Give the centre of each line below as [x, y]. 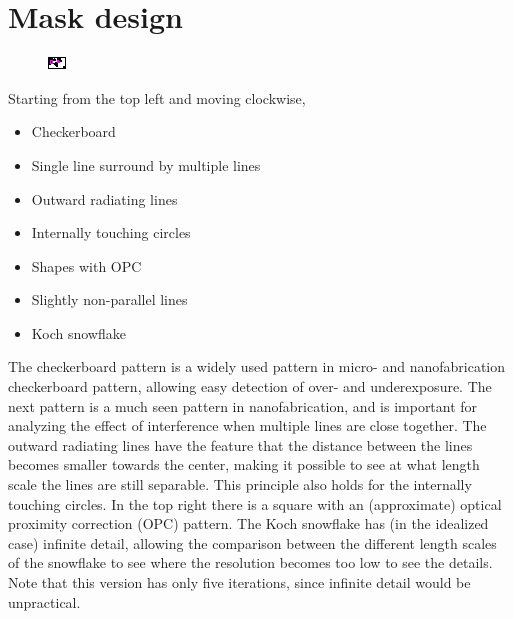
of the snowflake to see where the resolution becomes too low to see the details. [250, 562]
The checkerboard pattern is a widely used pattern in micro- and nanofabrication [257, 366]
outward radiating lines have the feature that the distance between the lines [240, 444]
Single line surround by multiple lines [146, 164]
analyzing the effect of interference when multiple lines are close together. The [247, 425]
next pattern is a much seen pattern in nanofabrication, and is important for [243, 405]
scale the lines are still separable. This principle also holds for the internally [240, 484]
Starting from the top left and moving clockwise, [157, 97]
